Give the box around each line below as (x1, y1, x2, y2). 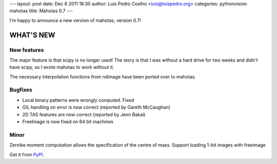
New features (9, 46, 44, 53)
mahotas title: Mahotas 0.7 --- (9, 8, 73, 14)
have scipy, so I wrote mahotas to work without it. (9, 64, 114, 70)
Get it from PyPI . (9, 151, 45, 157)
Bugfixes (9, 86, 33, 93)
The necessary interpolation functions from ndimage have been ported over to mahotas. (9, 73, 196, 79)
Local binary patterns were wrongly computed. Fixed (22, 97, 134, 103)
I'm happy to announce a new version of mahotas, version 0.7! (9, 17, 141, 23)
